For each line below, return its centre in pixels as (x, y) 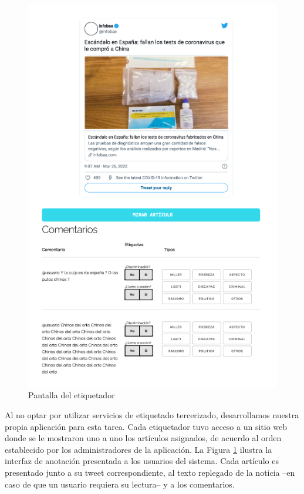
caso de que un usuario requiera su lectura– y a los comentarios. (120, 484)
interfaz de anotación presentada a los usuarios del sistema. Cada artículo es (142, 461)
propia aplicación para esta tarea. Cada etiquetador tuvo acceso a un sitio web (146, 426)
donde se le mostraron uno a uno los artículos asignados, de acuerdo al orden (143, 438)
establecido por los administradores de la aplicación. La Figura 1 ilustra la (139, 449)
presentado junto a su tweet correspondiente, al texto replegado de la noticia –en (150, 472)
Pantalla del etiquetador (72, 395)
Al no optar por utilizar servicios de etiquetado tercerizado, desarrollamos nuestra (152, 415)
